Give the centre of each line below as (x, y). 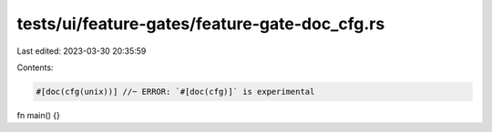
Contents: (35, 67)
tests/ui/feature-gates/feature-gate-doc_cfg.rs (201, 24)
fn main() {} (39, 115)
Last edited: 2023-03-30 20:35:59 (82, 51)
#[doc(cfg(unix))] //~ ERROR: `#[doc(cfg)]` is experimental (175, 91)
